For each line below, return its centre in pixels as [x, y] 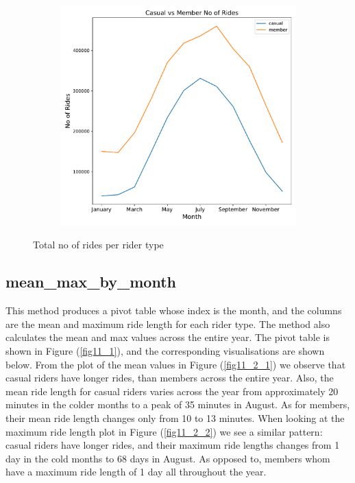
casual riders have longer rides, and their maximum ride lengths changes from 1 [173, 445]
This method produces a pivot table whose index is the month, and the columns [174, 310]
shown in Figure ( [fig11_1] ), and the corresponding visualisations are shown [165, 350]
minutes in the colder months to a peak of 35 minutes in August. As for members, [178, 404]
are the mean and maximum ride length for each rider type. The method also [168, 323]
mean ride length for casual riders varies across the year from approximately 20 [172, 391]
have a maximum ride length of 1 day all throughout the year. [136, 472]
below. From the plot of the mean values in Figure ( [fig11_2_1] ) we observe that [176, 364]
